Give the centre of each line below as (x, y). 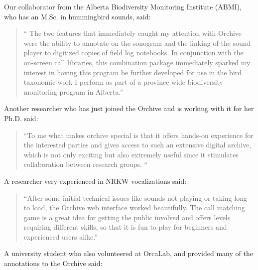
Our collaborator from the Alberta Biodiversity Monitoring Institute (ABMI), (123, 6)
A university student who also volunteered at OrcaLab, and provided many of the (129, 253)
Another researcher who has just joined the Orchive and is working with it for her (129, 108)
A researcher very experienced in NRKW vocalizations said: (95, 181)
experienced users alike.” (61, 236)
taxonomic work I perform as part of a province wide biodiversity (123, 82)
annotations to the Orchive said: (53, 263)
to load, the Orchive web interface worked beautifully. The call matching (134, 207)
